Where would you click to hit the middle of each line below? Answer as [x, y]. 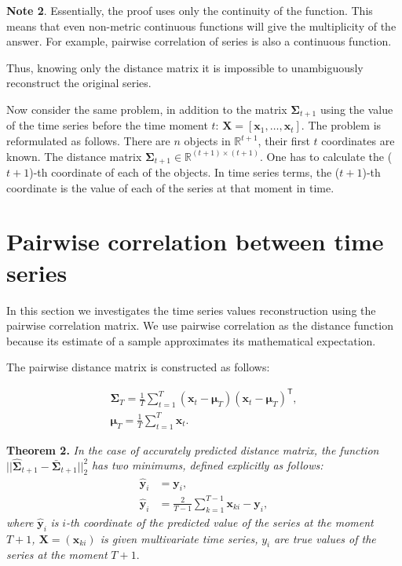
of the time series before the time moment [107, 125]
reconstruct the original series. [79, 83]
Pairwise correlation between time [195, 241]
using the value [356, 109]
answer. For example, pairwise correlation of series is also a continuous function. [199, 41]
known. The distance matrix [74, 156]
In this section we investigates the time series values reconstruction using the [191, 310]
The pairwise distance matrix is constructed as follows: [138, 367]
